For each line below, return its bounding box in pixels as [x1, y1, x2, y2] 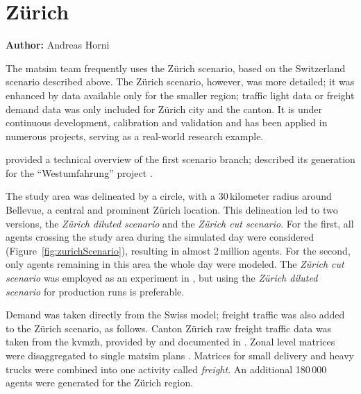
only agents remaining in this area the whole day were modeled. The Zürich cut [6, 257, 344, 271]
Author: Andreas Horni [6, 37, 110, 52]
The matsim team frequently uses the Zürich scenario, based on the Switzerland [6, 60, 346, 75]
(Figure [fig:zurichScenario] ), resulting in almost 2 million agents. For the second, [6, 243, 351, 257]
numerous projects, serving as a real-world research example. [6, 128, 264, 143]
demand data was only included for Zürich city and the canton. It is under [6, 101, 323, 116]
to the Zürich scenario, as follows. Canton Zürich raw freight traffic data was [6, 320, 332, 335]
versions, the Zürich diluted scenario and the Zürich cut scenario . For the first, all [6, 216, 354, 230]
